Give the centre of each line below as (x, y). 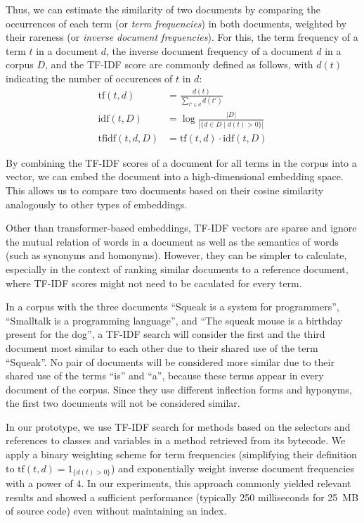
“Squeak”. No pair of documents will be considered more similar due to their (170, 361)
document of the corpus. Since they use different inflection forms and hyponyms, (179, 389)
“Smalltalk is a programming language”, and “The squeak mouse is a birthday (174, 320)
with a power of (39, 483)
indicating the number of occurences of (89, 78)
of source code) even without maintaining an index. (116, 511)
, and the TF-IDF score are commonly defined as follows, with (179, 64)
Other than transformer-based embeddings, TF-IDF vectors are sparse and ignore (181, 228)
